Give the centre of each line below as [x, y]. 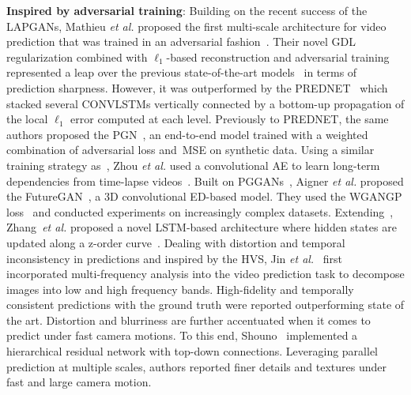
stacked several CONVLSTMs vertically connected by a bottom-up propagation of [205, 103]
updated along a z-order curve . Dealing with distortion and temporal [176, 242]
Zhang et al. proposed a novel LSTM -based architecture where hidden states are [202, 227]
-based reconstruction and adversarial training [278, 56]
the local [27, 119]
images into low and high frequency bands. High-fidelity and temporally [180, 289]
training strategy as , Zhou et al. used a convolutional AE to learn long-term [193, 165]
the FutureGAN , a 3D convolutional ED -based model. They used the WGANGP [204, 196]
